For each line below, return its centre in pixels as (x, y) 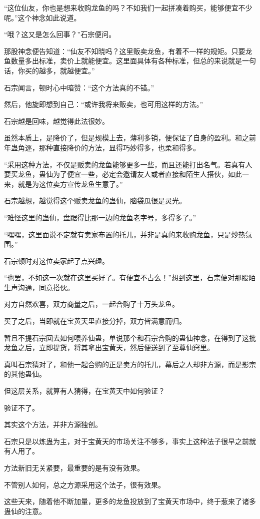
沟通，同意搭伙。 (46, 287)
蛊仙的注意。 (25, 511)
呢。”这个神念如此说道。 (42, 17)
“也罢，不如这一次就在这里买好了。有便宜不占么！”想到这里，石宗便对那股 (126, 277)
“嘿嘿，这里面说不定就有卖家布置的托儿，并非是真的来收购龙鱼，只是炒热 (125, 234)
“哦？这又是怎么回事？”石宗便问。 (60, 34)
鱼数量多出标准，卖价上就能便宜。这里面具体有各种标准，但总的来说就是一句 (130, 61)
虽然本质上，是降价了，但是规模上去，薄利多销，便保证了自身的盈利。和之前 (130, 138)
